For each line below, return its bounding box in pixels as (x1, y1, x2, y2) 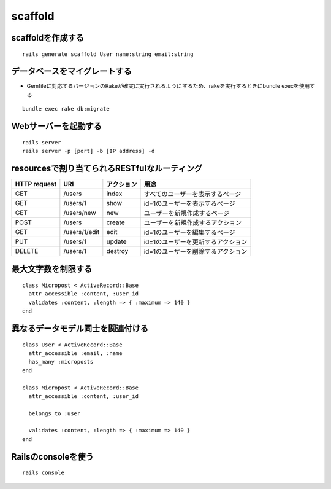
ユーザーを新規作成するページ (143, 209, 230, 217)
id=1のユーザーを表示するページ (143, 199, 235, 208)
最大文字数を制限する (11, 264, 92, 275)
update (106, 237, 127, 246)
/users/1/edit (63, 227, 100, 236)
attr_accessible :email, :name (28, 350, 123, 356)
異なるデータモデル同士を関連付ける (11, 323, 148, 334)
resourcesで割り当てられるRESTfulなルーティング (11, 163, 202, 173)
